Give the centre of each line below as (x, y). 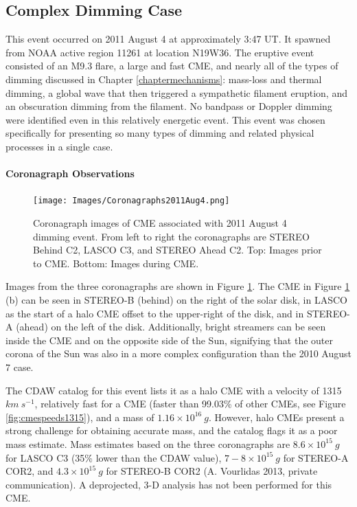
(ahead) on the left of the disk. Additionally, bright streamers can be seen (171, 327)
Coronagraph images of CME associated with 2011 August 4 (160, 223)
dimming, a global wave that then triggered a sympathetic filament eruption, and (176, 92)
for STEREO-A (316, 457)
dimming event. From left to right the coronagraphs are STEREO (171, 236)
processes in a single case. (59, 146)
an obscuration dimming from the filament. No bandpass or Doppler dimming (169, 106)
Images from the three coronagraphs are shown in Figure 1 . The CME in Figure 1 (178, 286)
